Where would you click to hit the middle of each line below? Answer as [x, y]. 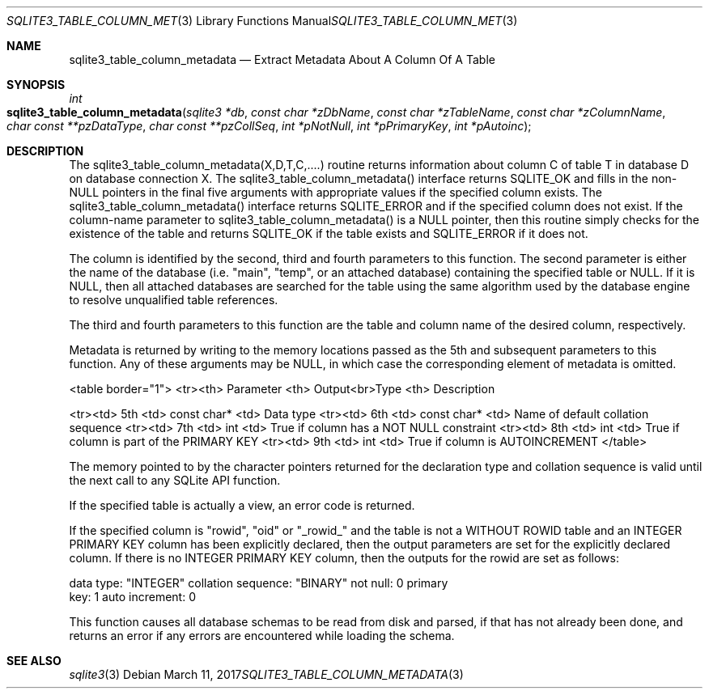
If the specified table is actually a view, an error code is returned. [242, 505]
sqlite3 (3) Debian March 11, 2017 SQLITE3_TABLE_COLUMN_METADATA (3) [266, 674]
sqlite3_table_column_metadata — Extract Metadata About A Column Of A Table [282, 59]
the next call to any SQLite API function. [175, 480]
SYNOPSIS [36, 85]
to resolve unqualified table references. [174, 300]
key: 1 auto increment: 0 [132, 597]
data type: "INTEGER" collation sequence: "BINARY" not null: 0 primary [259, 583]
